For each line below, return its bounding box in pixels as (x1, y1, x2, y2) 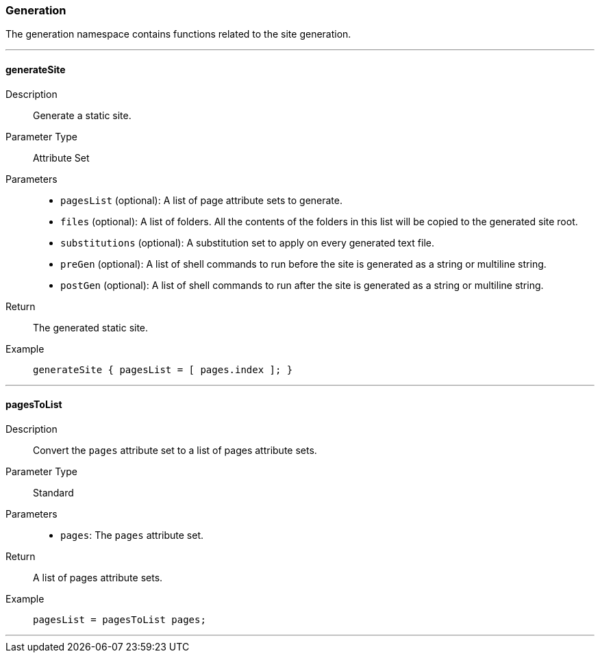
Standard (33, 486, 74, 498)
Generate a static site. (33, 109, 132, 121)
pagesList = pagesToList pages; (33, 613, 206, 625)
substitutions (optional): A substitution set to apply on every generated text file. (60, 236, 434, 249)
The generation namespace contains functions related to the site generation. (5, 28, 351, 40)
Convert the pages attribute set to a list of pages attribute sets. (33, 444, 317, 456)
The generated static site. (33, 321, 149, 333)
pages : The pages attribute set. (60, 529, 204, 541)
